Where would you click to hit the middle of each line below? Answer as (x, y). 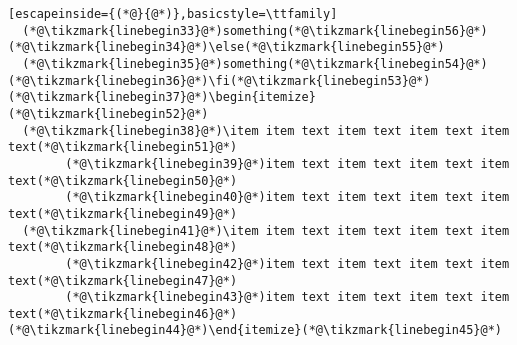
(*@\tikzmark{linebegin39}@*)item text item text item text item (287, 163)
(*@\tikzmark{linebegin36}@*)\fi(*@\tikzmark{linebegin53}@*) (219, 80)
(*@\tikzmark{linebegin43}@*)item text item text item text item (287, 297)
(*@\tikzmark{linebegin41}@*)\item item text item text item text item (266, 230)
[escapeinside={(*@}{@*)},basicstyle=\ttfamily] (173, 14)
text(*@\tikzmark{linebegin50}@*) (123, 180)
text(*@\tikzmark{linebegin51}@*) (123, 147)
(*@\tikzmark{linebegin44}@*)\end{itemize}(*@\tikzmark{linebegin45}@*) (255, 330)
